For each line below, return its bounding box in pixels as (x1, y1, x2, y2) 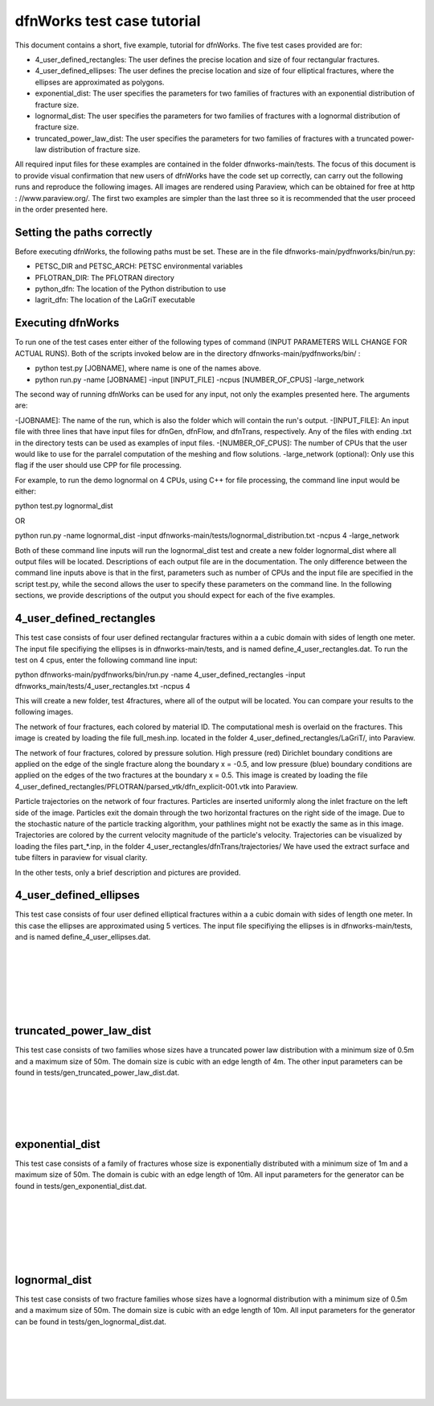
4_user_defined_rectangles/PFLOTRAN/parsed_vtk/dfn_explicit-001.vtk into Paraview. (14, 781, 298, 791)
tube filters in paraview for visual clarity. (14, 853, 148, 863)
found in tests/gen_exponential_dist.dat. (14, 1181, 147, 1191)
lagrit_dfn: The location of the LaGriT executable (35, 295, 196, 305)
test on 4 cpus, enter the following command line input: (14, 655, 199, 665)
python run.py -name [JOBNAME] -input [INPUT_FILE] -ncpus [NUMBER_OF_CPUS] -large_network (35, 375, 365, 384)
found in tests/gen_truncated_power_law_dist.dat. (14, 1068, 180, 1077)
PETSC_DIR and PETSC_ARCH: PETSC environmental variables (35, 261, 244, 271)
